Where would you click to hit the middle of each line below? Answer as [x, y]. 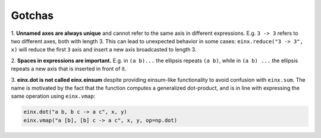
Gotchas [32, 15]
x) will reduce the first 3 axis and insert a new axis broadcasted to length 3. [104, 50]
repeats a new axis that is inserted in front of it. [69, 69]
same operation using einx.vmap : [53, 96]
